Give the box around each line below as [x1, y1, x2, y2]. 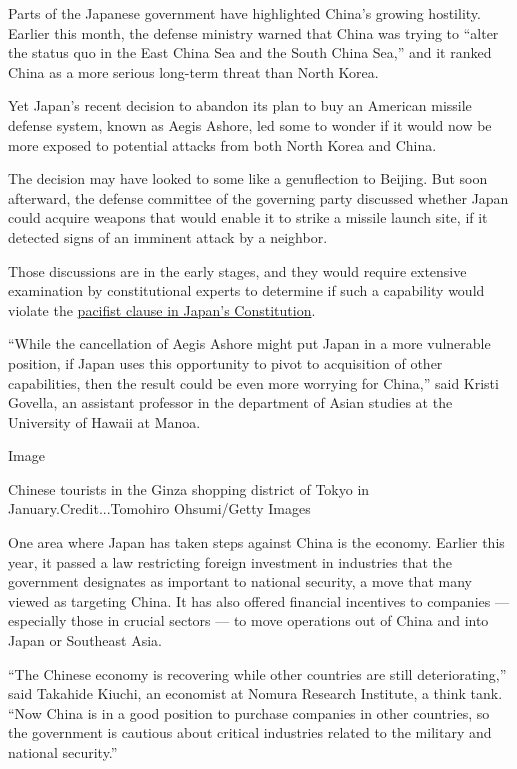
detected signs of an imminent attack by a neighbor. [8, 226, 328, 247]
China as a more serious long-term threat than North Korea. [8, 61, 379, 82]
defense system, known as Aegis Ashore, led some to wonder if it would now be [8, 114, 492, 135]
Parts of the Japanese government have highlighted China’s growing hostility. [8, 3, 481, 23]
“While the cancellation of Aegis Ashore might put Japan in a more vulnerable [8, 333, 491, 354]
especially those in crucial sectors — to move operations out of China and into [8, 610, 489, 631]
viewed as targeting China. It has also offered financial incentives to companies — [8, 590, 509, 611]
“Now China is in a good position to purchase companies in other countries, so [8, 702, 490, 723]
